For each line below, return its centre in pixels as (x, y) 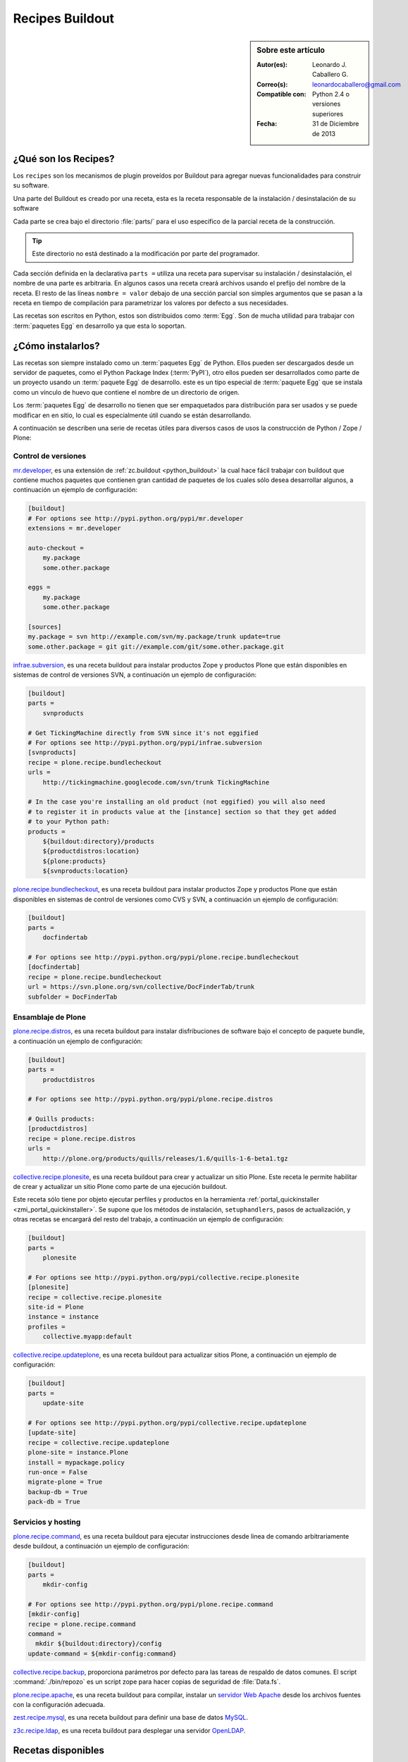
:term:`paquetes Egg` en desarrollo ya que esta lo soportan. (100, 326)
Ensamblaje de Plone (49, 1017)
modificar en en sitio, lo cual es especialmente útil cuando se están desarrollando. (132, 415)
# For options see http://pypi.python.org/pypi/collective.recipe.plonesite (163, 1277)
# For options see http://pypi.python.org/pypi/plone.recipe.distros (150, 1099)
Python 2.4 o (331, 94)
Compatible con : (282, 94)
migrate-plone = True (65, 1482)
